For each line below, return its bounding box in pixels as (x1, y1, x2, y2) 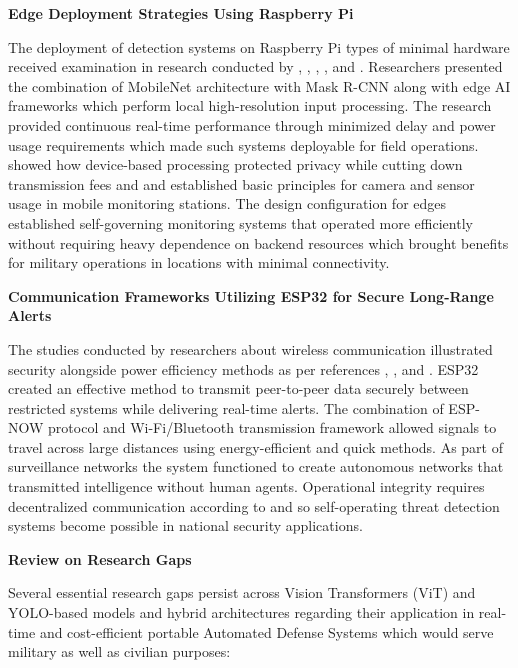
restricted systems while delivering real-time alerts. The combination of (8, 397, 444, 418)
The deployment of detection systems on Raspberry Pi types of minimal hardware (8, 36, 510, 57)
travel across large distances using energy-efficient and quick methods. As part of (8, 436, 503, 457)
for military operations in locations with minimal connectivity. (8, 252, 390, 273)
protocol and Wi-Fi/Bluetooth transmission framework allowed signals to (48, 417, 497, 438)
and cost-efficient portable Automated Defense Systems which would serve (39, 621, 494, 642)
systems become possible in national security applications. (8, 515, 363, 536)
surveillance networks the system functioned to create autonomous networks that (8, 456, 504, 477)
